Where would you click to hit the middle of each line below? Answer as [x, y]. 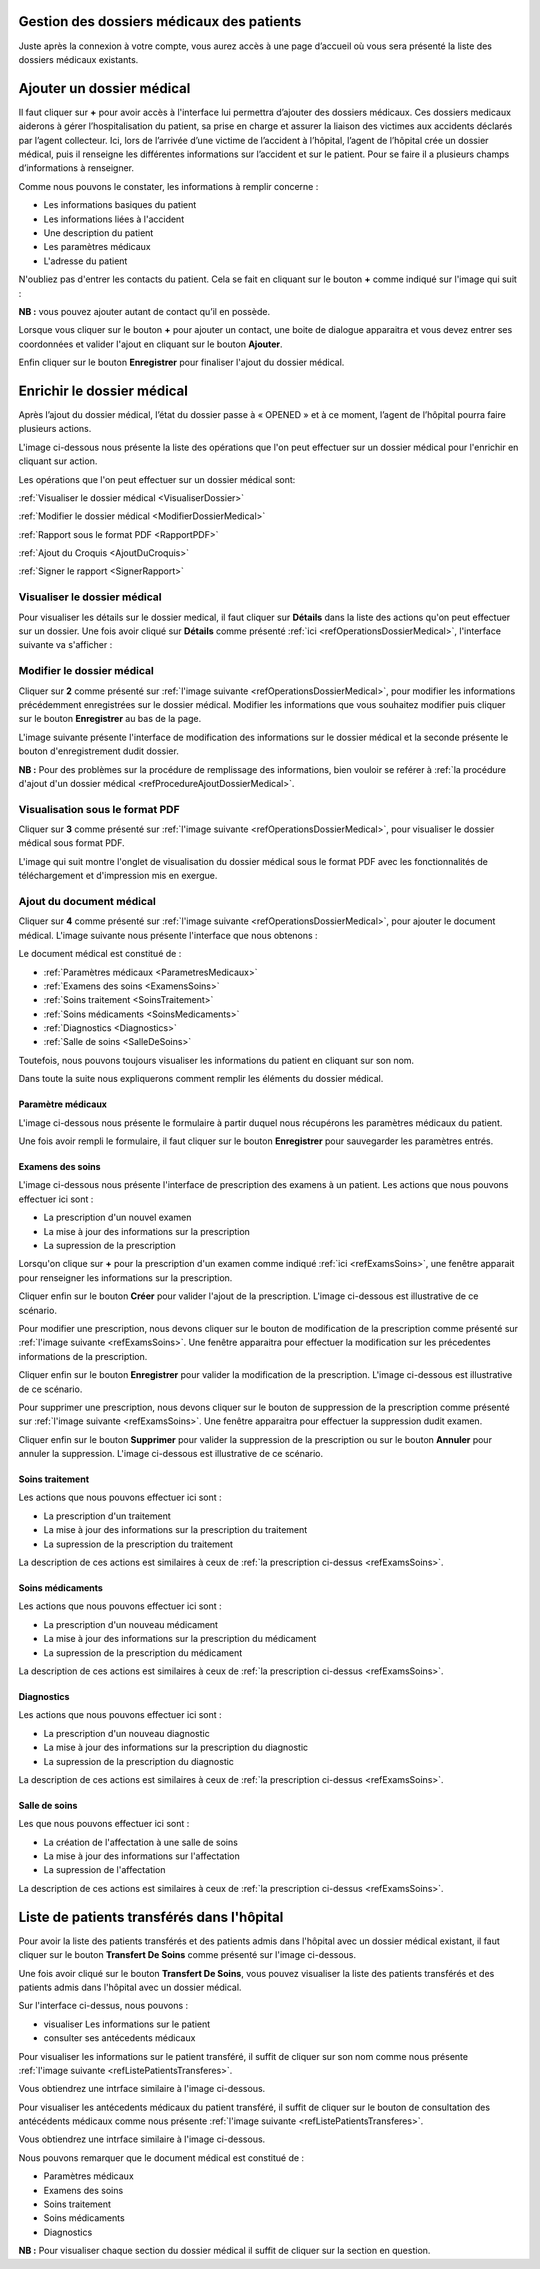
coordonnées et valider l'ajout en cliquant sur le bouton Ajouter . [151, 344]
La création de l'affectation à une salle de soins [141, 1842]
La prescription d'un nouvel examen [117, 1217]
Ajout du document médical [87, 901]
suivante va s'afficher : [65, 645]
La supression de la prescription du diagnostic [139, 1761]
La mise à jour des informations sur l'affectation [141, 1856]
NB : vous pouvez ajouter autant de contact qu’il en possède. [144, 311]
